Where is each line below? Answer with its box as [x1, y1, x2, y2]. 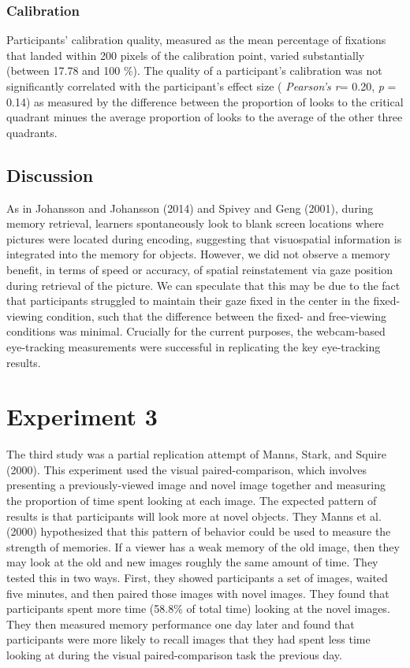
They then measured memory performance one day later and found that [6, 615, 355, 632]
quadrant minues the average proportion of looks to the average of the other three [6, 109, 403, 125]
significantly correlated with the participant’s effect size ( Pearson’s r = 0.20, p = [6, 78, 397, 94]
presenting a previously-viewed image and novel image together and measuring [6, 477, 386, 493]
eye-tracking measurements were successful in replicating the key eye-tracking [6, 338, 381, 354]
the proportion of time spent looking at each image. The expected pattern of [6, 492, 377, 509]
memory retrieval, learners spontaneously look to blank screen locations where [6, 215, 384, 232]
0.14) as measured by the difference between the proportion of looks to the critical [6, 93, 404, 109]
